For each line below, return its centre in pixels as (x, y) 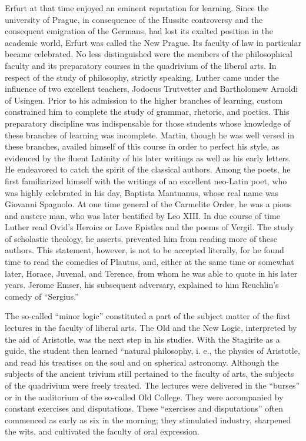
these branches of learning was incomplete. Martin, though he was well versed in (150, 135)
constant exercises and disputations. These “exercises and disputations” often (144, 408)
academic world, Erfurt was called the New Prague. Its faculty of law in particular (153, 42)
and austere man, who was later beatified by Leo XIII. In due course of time (142, 215)
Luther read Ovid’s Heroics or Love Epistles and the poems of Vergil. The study (149, 227)
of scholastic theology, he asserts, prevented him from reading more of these (141, 238)
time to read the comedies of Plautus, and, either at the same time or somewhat (149, 262)
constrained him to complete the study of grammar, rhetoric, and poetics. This (147, 112)
